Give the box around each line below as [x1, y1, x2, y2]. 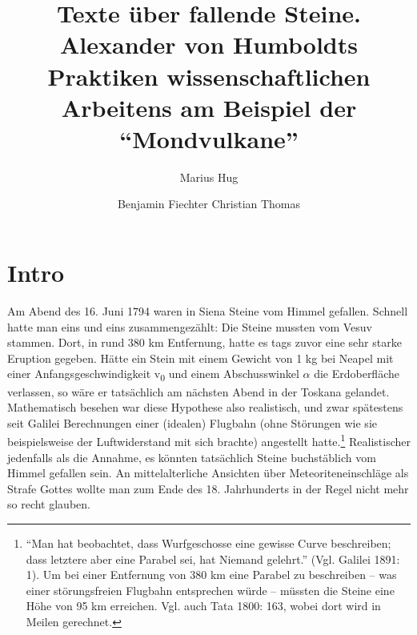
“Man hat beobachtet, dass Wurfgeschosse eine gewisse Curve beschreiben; [26, 534, 391, 551]
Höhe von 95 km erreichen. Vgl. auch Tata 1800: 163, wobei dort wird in [26, 597, 381, 614]
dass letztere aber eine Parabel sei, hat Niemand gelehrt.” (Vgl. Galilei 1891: [26, 550, 400, 567]
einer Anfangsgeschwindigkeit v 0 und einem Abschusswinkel [7, 365, 299, 384]
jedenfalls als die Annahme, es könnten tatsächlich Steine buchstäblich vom [7, 448, 376, 465]
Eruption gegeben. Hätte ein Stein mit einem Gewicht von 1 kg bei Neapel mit [7, 349, 394, 366]
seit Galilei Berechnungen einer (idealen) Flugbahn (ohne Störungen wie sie [7, 414, 377, 431]
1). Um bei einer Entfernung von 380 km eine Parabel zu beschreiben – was [26, 566, 397, 583]
